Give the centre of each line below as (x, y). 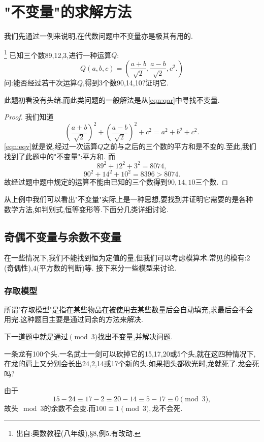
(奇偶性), (19, 268)
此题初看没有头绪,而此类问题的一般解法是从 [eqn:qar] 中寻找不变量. (112, 99)
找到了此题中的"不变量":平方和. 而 (60, 156)
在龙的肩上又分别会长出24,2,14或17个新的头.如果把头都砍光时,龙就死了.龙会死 (132, 363)
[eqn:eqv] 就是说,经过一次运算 (51, 146)
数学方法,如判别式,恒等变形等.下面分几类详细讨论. (86, 209)
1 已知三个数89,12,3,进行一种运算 (58, 54)
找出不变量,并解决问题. (135, 336)
